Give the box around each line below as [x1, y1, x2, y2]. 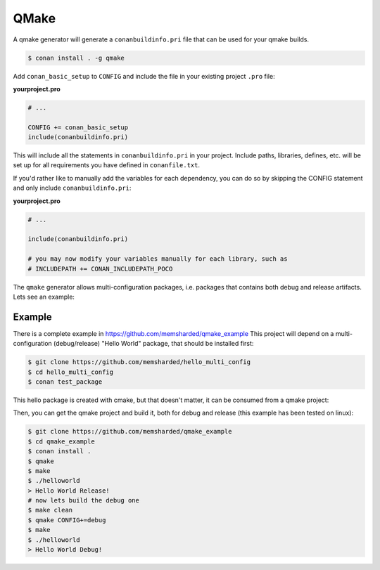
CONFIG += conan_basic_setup [27, 123, 129, 131]
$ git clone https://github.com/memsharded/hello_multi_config [27, 358, 251, 366]
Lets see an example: [13, 292, 75, 301]
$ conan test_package [27, 377, 103, 386]
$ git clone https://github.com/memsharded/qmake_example [27, 427, 232, 436]
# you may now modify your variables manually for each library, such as [27, 255, 288, 263]
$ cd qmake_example [27, 437, 95, 446]
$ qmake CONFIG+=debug [27, 516, 106, 524]
